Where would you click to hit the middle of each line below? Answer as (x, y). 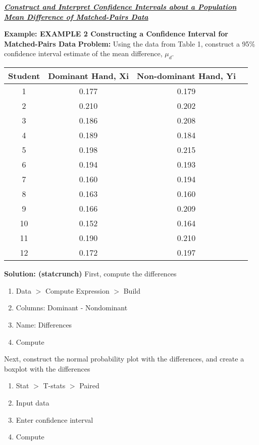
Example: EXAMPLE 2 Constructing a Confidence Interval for (116, 34)
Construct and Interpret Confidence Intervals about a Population (120, 7)
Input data (33, 402)
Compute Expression (77, 290)
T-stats (54, 386)
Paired (89, 386)
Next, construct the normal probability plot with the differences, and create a (124, 359)
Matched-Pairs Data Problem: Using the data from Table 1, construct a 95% (130, 43)
